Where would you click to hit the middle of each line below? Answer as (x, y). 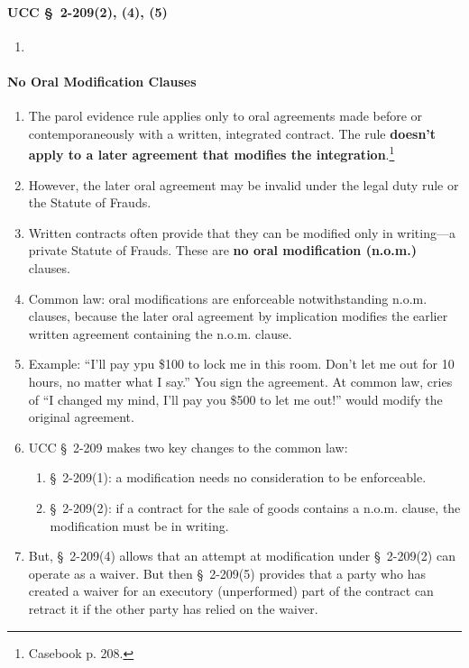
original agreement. (81, 417)
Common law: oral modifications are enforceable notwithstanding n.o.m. (228, 298)
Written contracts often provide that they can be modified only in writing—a (242, 232)
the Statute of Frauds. (90, 202)
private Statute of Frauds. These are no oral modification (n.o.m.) (222, 250)
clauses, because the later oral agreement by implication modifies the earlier (238, 316)
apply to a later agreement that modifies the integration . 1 (212, 153)
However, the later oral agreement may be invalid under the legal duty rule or (244, 184)
